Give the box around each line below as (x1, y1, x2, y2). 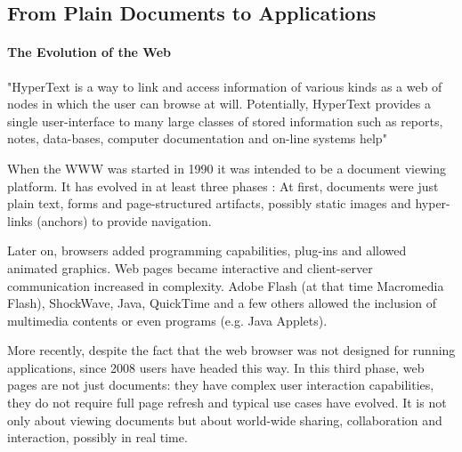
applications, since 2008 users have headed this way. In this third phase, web (7, 358, 425, 376)
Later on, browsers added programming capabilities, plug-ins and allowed (7, 241, 407, 260)
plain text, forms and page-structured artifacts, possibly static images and (7, 194, 411, 213)
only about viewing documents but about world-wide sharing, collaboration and (7, 410, 442, 429)
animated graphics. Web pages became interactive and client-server (7, 258, 373, 277)
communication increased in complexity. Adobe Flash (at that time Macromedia (7, 276, 444, 295)
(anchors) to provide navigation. (36, 211, 212, 230)
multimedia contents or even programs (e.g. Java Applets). (7, 311, 328, 329)
